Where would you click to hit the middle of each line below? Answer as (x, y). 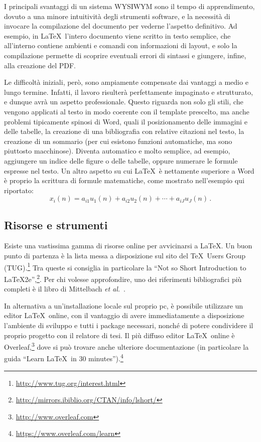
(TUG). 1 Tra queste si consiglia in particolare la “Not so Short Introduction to (125, 266)
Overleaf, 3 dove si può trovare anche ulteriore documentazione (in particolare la (126, 346)
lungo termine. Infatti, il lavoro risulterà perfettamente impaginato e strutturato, (128, 92)
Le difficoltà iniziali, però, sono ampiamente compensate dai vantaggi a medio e (126, 82)
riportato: (19, 190)
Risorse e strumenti (56, 225)
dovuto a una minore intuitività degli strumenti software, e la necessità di (117, 16)
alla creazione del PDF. (40, 65)
